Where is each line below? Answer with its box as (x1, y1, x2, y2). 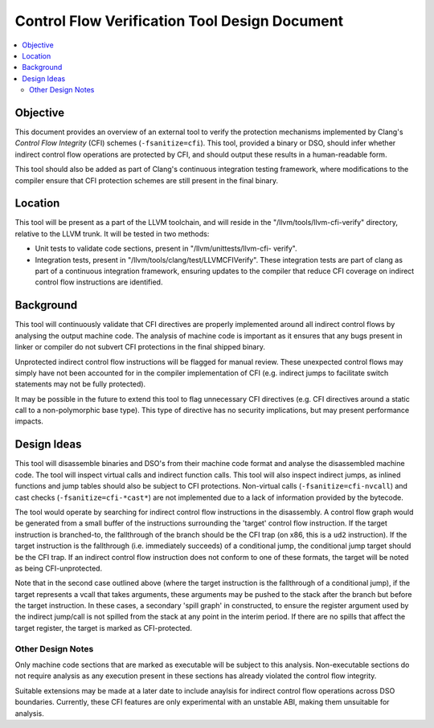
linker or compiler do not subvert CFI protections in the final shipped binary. (14, 342, 265, 352)
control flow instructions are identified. (35, 277, 163, 287)
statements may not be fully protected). (14, 379, 146, 389)
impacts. (14, 416, 44, 426)
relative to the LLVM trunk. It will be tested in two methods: (14, 229, 210, 239)
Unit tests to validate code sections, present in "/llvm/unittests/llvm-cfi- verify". (35, 243, 297, 253)
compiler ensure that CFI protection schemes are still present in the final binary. (14, 175, 279, 185)
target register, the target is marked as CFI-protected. (14, 623, 193, 632)
